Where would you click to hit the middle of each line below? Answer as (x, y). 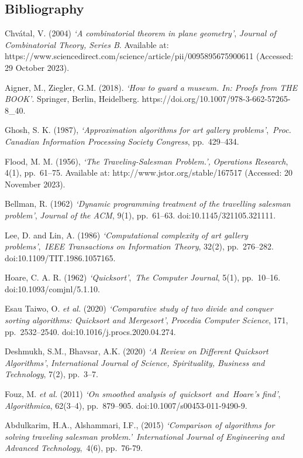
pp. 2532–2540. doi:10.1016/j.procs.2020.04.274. (90, 331)
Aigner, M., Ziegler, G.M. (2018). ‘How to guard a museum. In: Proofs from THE (151, 87)
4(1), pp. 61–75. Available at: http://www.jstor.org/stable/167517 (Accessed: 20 (149, 172)
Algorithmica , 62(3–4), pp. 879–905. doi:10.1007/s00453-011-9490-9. (126, 405)
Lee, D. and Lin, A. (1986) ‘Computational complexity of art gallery (126, 235)
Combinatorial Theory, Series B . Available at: (87, 44)
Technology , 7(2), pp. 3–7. (51, 374)
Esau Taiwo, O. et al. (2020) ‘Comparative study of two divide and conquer (139, 308)
